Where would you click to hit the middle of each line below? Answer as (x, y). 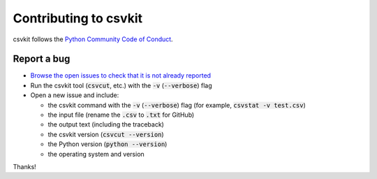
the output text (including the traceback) (106, 124)
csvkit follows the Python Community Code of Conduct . (93, 39)
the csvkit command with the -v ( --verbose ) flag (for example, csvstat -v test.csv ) (177, 105)
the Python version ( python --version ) (108, 144)
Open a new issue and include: (75, 95)
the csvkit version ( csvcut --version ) (106, 134)
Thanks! (24, 166)
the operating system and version (96, 154)
